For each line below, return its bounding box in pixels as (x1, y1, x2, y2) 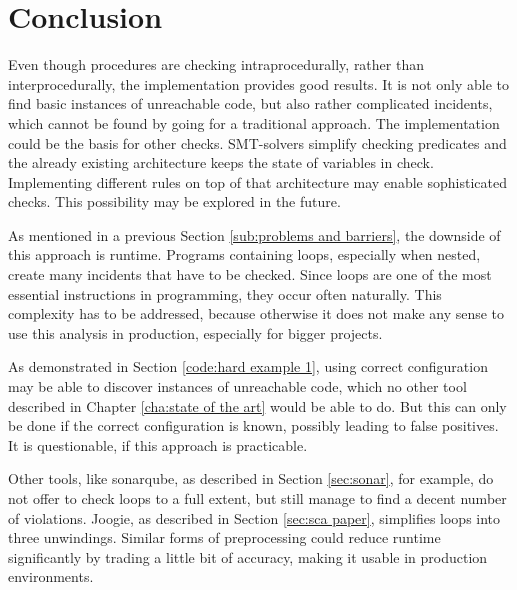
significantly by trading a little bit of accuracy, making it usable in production (8, 546, 488, 567)
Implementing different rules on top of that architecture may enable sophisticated (8, 171, 507, 192)
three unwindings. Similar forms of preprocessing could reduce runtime (8, 527, 441, 548)
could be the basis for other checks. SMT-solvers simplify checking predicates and (8, 132, 507, 153)
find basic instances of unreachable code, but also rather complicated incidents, (8, 93, 493, 114)
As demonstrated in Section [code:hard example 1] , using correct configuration (8, 356, 488, 377)
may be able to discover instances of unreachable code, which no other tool (8, 376, 467, 397)
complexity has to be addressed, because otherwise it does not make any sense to (8, 303, 505, 324)
